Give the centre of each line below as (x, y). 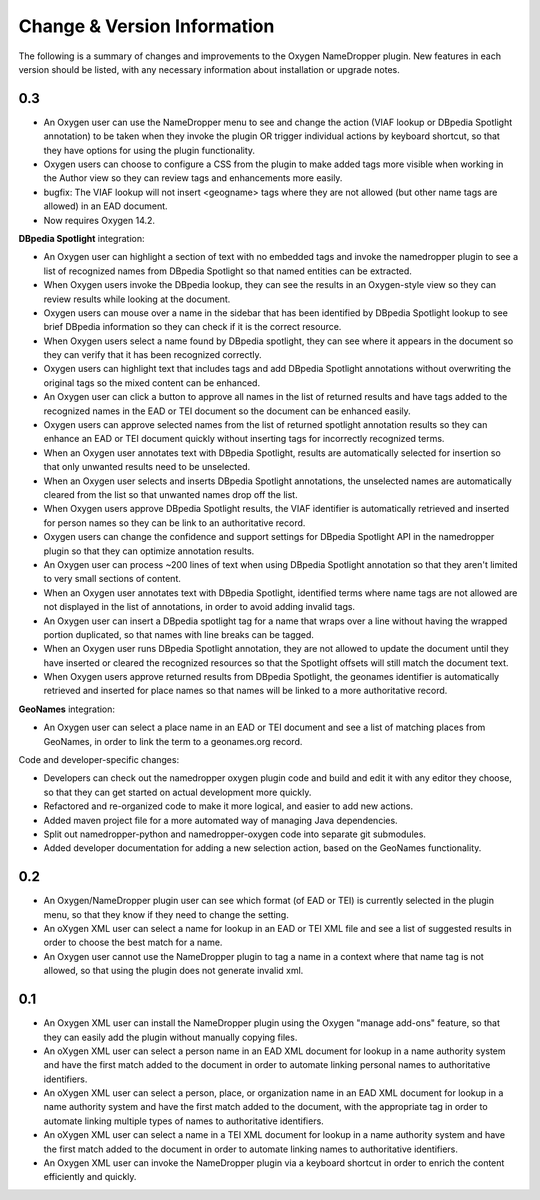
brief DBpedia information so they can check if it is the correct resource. (192, 327)
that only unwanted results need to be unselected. (147, 467)
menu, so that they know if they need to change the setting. (166, 914)
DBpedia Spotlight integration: (81, 238)
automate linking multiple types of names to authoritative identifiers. (183, 1121)
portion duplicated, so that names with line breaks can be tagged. (179, 634)
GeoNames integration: (66, 709)
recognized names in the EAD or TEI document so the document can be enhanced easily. (227, 411)
